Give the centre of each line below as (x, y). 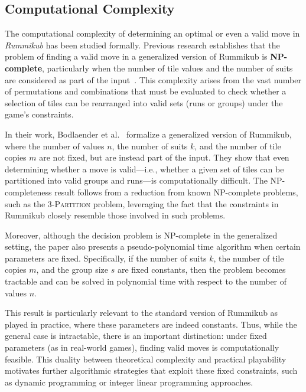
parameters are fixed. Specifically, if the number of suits (106, 258)
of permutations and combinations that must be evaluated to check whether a (146, 91)
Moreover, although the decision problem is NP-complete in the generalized (141, 235)
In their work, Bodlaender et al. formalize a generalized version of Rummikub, (148, 134)
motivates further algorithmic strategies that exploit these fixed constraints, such (151, 370)
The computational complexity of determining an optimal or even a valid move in (152, 33)
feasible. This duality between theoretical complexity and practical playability (146, 359)
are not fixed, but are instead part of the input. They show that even (164, 157)
